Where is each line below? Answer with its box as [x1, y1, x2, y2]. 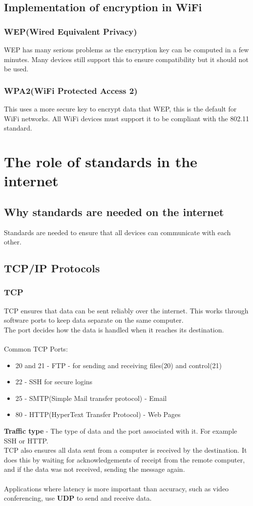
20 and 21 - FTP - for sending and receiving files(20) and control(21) [15, 360, 222, 370]
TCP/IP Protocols [4, 261, 100, 276]
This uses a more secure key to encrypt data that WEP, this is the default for [4, 104, 237, 113]
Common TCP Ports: [4, 344, 68, 354]
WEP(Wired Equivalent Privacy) [4, 25, 137, 37]
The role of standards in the [4, 151, 197, 171]
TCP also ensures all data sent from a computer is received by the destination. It [4, 445, 247, 455]
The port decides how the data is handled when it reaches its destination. [4, 324, 224, 334]
